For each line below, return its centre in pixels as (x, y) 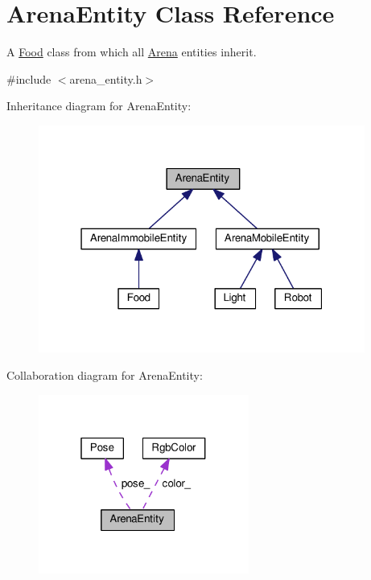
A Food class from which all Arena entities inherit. (132, 52)
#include (29, 78)
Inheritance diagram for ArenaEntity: (99, 106)
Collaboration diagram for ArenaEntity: (105, 375)
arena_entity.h (106, 78)
